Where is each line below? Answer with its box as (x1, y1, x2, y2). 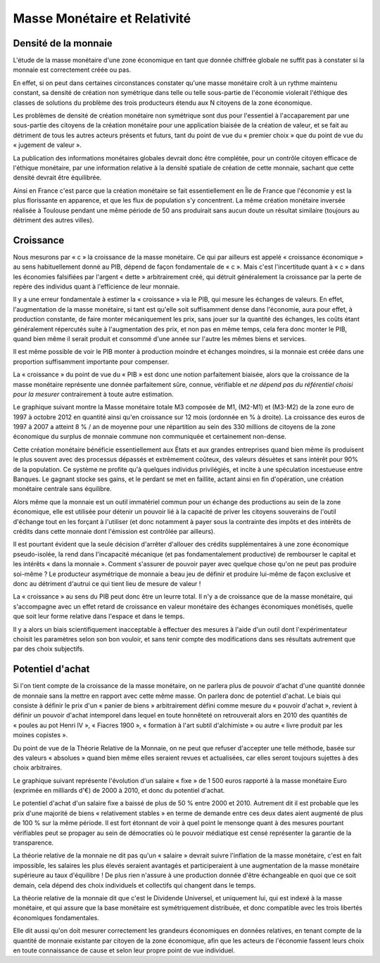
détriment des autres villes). (13, 215, 94, 224)
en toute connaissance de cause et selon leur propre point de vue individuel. (13, 946, 236, 955)
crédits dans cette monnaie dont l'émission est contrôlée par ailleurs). (13, 527, 215, 535)
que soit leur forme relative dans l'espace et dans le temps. (13, 612, 185, 620)
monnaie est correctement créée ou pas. (13, 65, 132, 74)
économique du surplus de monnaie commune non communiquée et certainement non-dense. (13, 433, 286, 441)
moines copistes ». (13, 731, 68, 739)
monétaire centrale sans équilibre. (13, 485, 112, 493)
